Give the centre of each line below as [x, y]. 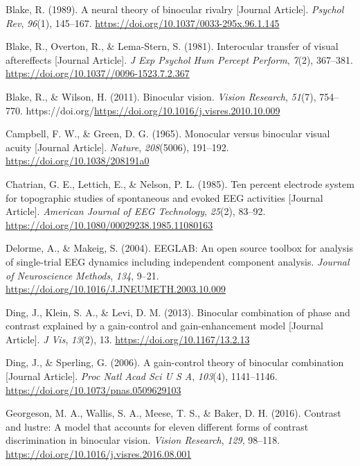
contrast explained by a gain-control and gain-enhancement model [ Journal [164, 326]
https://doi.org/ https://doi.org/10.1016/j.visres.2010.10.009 [153, 110]
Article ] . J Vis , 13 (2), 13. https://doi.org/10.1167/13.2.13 [128, 339]
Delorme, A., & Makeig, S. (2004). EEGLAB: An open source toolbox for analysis [179, 248]
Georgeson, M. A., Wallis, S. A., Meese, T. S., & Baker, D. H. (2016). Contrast [173, 413]
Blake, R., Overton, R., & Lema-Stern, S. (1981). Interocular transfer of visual [172, 46]
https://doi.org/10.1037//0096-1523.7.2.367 [98, 73]
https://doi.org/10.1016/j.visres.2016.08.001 [99, 454]
